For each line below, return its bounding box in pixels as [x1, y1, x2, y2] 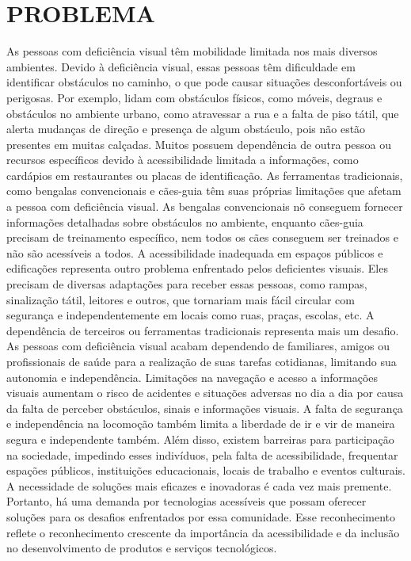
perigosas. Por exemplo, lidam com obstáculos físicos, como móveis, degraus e [6, 89, 382, 105]
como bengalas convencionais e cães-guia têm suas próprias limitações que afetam [6, 182, 401, 199]
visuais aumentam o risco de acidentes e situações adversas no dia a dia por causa [6, 384, 404, 401]
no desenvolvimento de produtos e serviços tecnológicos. [6, 540, 277, 556]
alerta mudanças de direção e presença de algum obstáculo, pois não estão [6, 120, 366, 137]
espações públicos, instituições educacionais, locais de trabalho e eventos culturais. [6, 462, 405, 479]
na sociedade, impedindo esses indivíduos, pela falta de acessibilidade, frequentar [6, 446, 398, 463]
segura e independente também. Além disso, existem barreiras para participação [6, 430, 394, 447]
